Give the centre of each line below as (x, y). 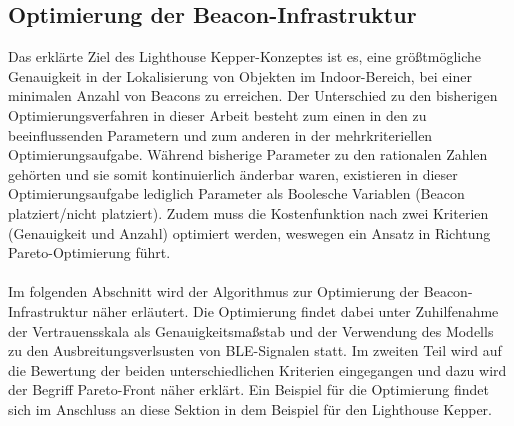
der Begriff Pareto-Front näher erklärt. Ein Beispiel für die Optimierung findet (248, 389)
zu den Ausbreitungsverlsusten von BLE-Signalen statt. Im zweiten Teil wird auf (255, 350)
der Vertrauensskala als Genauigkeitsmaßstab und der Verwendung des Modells (251, 330)
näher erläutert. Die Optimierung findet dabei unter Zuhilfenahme (295, 310)
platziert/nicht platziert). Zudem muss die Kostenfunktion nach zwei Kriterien (248, 212)
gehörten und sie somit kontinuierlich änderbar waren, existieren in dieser (233, 173)
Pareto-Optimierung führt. (89, 252)
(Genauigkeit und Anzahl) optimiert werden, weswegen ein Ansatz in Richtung (249, 232)
